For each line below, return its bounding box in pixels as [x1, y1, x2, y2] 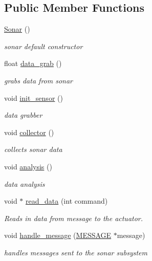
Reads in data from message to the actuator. [4, 212, 143, 223]
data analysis [4, 178, 45, 189]
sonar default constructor [4, 40, 83, 51]
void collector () [4, 126, 54, 137]
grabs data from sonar [4, 75, 73, 85]
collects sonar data [4, 144, 62, 155]
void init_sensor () [4, 92, 63, 103]
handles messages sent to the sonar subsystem [4, 247, 147, 257]
